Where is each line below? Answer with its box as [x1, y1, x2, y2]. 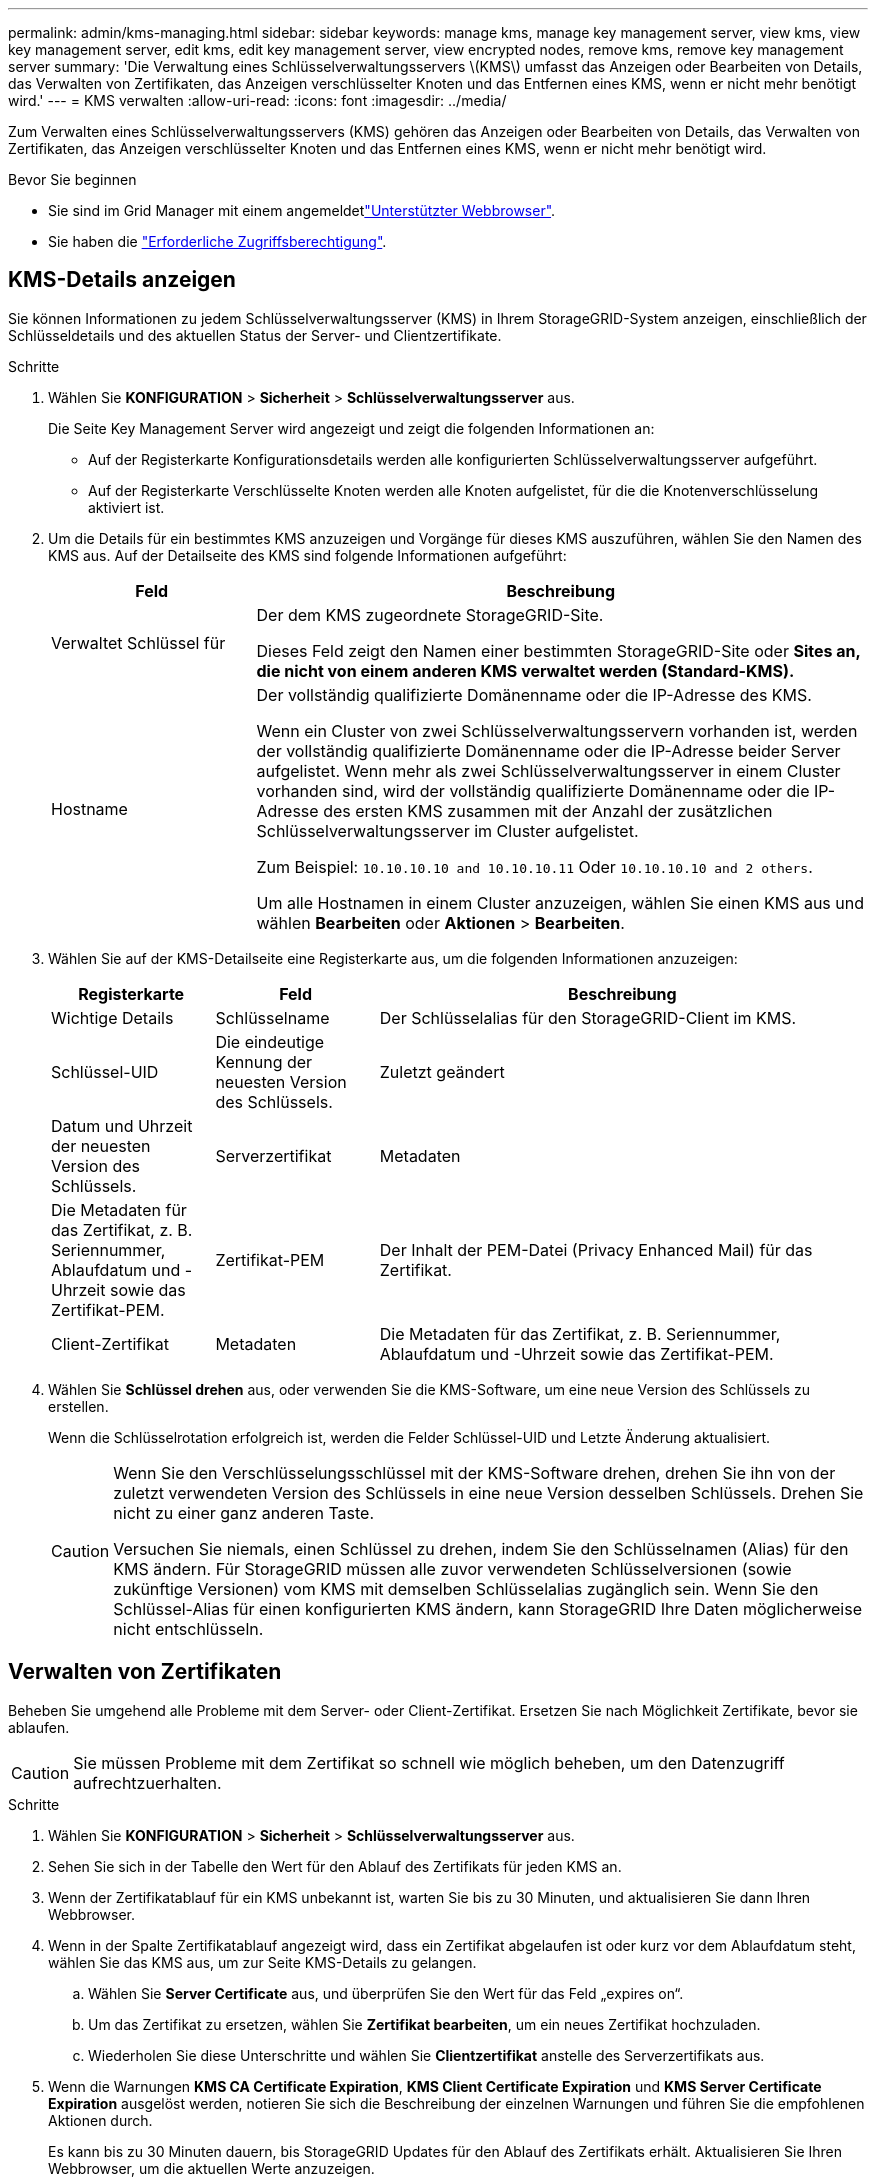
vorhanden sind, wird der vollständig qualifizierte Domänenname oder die [256, 780, 810, 801]
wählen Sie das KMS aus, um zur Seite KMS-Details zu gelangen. [48, 1953, 477, 1971]
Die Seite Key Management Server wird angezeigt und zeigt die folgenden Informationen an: [48, 419, 655, 437]
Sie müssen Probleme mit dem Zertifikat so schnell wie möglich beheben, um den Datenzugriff [73, 1752, 785, 1773]
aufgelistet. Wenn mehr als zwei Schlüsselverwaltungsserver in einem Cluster [256, 760, 841, 781]
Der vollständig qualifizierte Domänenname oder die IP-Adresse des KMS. [256, 684, 812, 705]
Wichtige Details [51, 1007, 174, 1028]
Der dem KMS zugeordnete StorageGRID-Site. [256, 604, 604, 625]
